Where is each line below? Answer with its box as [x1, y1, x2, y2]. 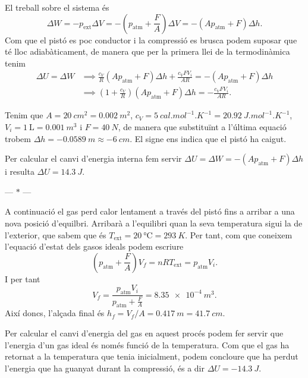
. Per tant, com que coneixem [185, 228, 293, 241]
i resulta [5, 165, 34, 178]
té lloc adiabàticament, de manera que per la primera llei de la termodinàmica [5, 45, 290, 58]
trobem [5, 132, 31, 144]
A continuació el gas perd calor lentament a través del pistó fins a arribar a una [5, 205, 295, 218]
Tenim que [5, 109, 43, 121]
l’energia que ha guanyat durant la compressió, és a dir [5, 361, 205, 374]
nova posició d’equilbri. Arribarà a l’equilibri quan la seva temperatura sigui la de [5, 217, 303, 229]
